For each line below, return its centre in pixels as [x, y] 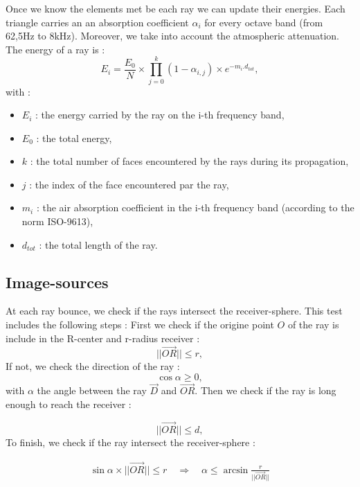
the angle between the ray [92, 390]
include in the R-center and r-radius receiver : [103, 338]
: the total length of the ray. [98, 244]
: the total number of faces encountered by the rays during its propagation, [189, 161]
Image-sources [57, 282]
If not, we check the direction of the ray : [93, 366]
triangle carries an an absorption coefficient [97, 22]
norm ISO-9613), [57, 221]
